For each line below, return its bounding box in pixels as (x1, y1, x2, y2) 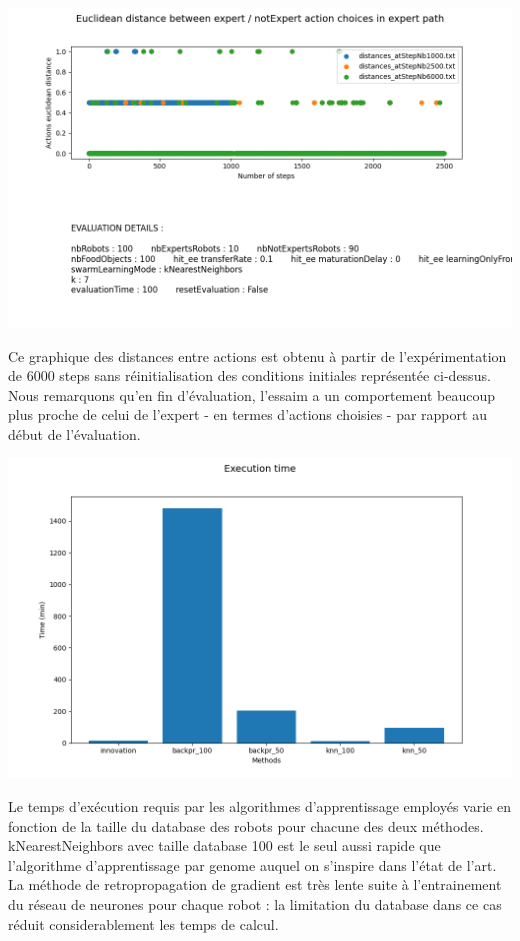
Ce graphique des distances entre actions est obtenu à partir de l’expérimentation (8, 345, 507, 366)
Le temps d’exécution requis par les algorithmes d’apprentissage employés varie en (8, 796, 511, 816)
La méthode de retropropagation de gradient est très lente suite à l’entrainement (8, 874, 502, 895)
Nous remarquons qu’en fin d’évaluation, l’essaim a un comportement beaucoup (8, 384, 495, 405)
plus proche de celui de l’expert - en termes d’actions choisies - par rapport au (8, 404, 487, 425)
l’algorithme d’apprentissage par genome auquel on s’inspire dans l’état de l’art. (8, 854, 497, 875)
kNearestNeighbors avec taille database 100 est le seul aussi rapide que (8, 835, 441, 856)
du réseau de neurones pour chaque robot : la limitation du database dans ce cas (8, 893, 502, 914)
